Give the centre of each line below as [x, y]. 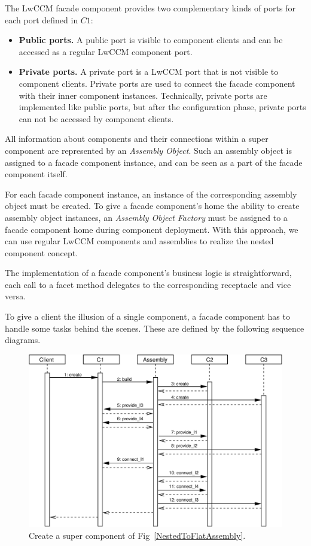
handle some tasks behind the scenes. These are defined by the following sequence [155, 328]
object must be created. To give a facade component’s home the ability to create [152, 206]
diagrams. [23, 340]
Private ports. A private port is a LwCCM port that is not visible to [149, 72]
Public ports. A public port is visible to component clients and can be [151, 40]
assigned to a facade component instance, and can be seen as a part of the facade [154, 162]
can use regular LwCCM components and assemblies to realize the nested [139, 241]
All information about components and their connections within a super [137, 139]
